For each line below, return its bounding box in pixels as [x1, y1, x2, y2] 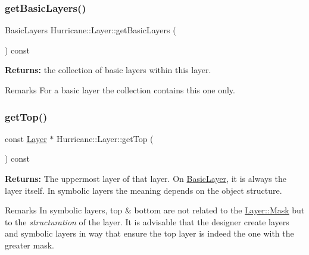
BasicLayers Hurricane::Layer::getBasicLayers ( [5, 24, 176, 36]
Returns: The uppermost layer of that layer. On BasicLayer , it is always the [5, 172, 286, 184]
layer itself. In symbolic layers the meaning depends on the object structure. [5, 184, 282, 196]
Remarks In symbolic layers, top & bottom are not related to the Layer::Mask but [5, 204, 305, 216]
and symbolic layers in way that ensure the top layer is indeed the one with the [5, 227, 294, 240]
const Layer [5, 132, 47, 144]
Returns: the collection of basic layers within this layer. [5, 64, 211, 76]
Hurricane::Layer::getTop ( [57, 132, 154, 144]
